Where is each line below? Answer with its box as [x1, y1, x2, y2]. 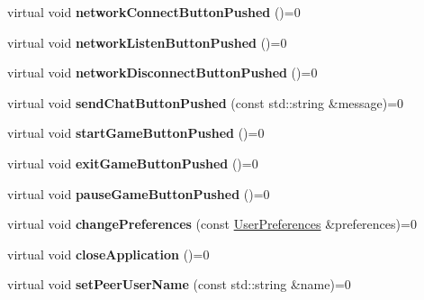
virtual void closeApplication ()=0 [7, 244, 210, 263]
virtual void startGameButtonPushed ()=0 [7, 123, 265, 142]
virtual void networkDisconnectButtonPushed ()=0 [7, 63, 318, 82]
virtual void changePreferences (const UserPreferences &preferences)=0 [7, 214, 417, 233]
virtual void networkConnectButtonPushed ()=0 [7, 3, 301, 21]
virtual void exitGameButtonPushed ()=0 [7, 153, 258, 172]
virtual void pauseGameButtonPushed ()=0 [7, 184, 270, 203]
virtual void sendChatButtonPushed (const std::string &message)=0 [7, 93, 404, 112]
